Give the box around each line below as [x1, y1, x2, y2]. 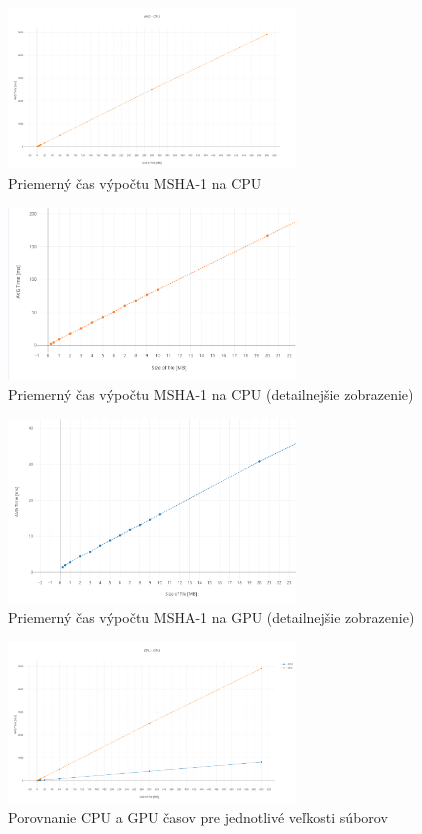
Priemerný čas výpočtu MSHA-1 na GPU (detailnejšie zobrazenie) [8, 607, 415, 628]
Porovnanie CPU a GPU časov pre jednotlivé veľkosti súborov [8, 806, 388, 827]
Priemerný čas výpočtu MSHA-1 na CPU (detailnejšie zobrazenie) [8, 384, 414, 405]
